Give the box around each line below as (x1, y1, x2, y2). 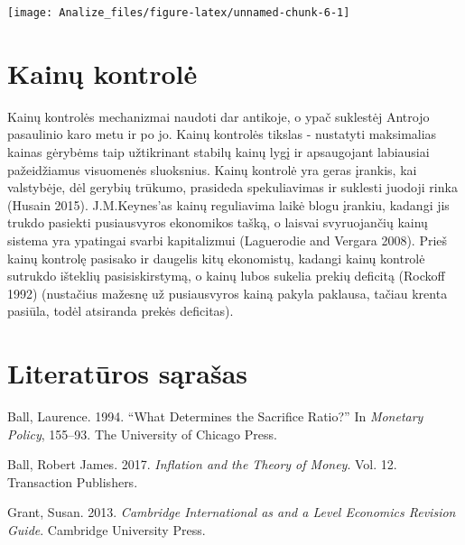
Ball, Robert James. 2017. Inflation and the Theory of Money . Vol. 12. (7, 455, 397, 474)
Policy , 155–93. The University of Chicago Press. (7, 424, 277, 443)
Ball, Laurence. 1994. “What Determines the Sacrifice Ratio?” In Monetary (7, 407, 423, 426)
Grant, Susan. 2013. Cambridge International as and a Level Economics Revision (7, 503, 456, 522)
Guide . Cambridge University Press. (7, 521, 206, 539)
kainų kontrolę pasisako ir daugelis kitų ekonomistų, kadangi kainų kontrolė (7, 248, 425, 267)
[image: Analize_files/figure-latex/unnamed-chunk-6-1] (7, 6, 350, 19)
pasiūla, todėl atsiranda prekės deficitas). (7, 301, 234, 320)
